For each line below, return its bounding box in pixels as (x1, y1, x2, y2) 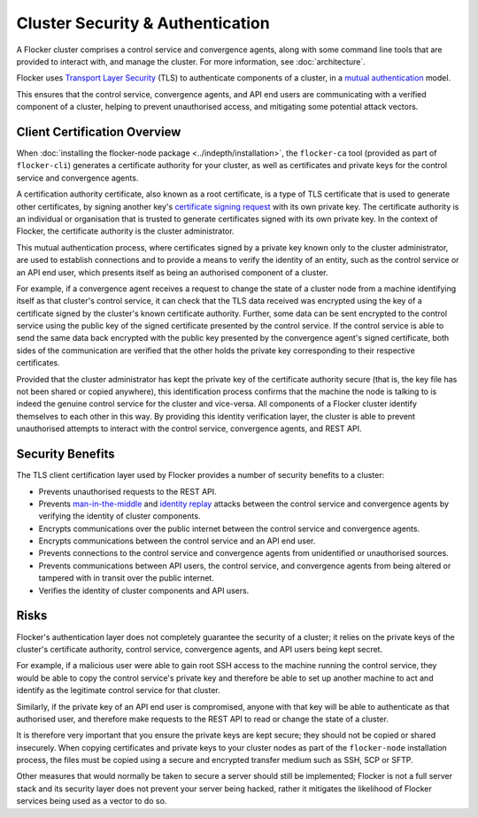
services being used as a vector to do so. (16, 796, 167, 806)
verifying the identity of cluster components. (38, 511, 201, 521)
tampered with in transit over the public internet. (38, 573, 214, 583)
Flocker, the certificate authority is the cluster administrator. (16, 226, 235, 236)
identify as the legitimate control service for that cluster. (16, 685, 220, 696)
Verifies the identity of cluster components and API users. (38, 585, 250, 596)
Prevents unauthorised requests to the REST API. (38, 486, 217, 497)
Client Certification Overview (16, 124, 181, 139)
